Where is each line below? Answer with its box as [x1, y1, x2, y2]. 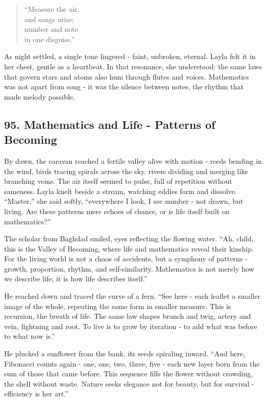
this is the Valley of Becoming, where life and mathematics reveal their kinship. [4, 243, 254, 254]
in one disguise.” [24, 33, 75, 44]
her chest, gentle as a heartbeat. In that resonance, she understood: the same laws [4, 61, 262, 71]
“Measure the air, [24, 4, 79, 14]
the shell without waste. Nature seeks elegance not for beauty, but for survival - [4, 378, 254, 389]
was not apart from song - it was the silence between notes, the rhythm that [4, 81, 244, 92]
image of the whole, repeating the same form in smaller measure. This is [4, 300, 231, 311]
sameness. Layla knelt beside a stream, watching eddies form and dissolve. [4, 185, 237, 196]
